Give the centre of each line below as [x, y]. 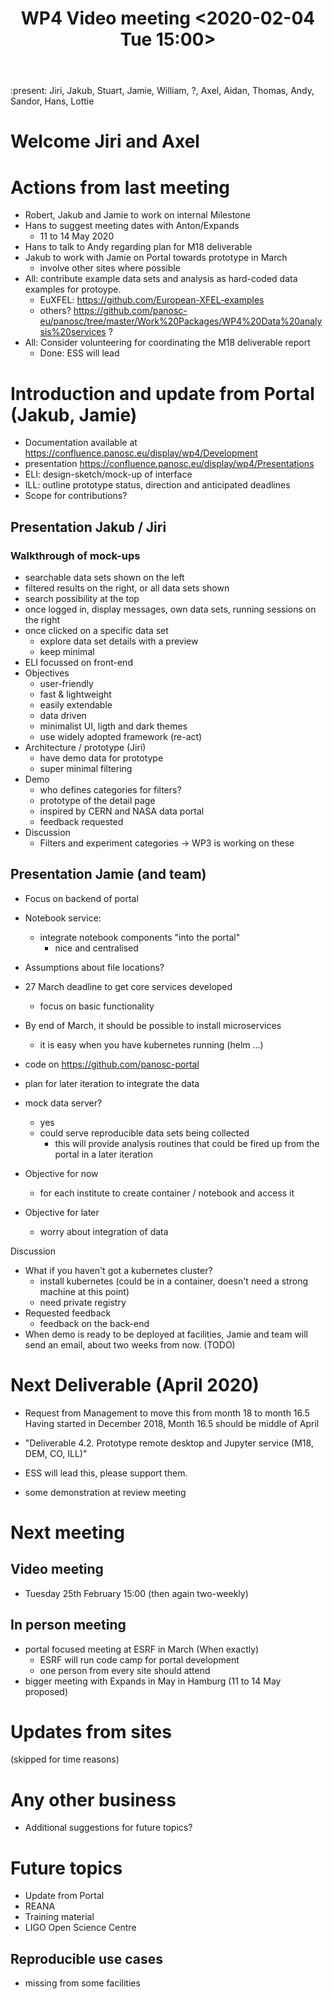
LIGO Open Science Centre [80, 1928]
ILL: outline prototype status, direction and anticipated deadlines [157, 485]
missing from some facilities [82, 1983]
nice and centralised [96, 948]
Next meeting [67, 1532]
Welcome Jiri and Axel [105, 141]
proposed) [46, 1691]
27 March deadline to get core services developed [128, 986]
